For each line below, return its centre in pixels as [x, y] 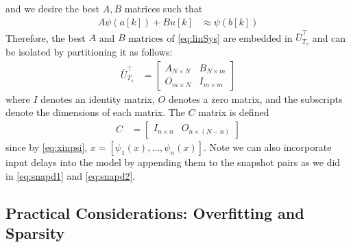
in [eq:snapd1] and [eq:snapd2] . [71, 175]
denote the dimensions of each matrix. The [95, 112]
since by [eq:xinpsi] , [47, 147]
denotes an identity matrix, [98, 98]
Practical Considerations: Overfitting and [155, 212]
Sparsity [35, 233]
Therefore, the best [46, 37]
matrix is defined [234, 112]
